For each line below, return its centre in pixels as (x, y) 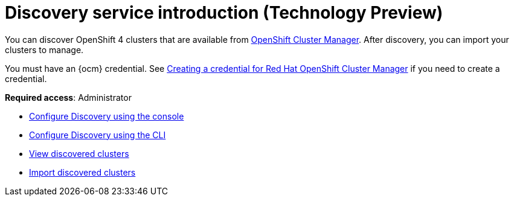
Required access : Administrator (68, 97)
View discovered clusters (79, 153)
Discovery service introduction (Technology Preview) (224, 13)
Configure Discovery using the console (107, 116)
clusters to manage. (44, 49)
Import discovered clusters (82, 172)
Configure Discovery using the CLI (98, 135)
